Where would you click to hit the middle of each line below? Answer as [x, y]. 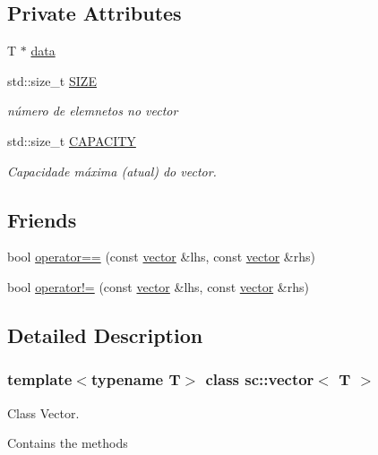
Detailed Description [105, 335]
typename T [136, 379]
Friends [42, 219]
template [40, 379]
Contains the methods [68, 443]
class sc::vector [260, 379]
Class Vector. [43, 412]
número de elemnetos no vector [93, 111]
